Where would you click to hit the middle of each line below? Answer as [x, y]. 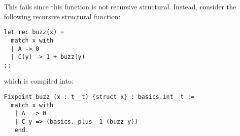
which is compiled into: [39, 81]
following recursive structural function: [62, 16]
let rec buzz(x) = [34, 32]
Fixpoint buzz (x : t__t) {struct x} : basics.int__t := [99, 97]
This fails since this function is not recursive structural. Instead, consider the [120, 6]
